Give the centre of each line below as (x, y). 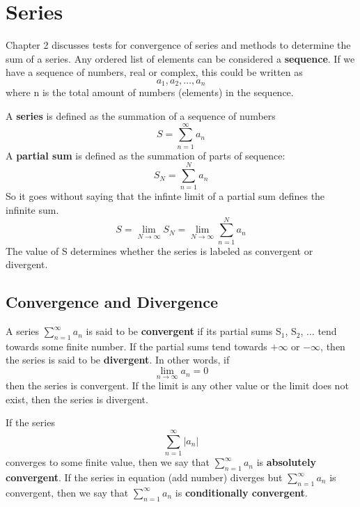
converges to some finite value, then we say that (108, 462)
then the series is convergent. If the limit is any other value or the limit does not (177, 385)
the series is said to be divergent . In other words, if (118, 360)
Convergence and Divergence (112, 302)
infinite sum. (32, 209)
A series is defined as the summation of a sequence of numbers (141, 115)
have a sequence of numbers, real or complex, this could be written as (154, 72)
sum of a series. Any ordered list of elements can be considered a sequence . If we (180, 58)
